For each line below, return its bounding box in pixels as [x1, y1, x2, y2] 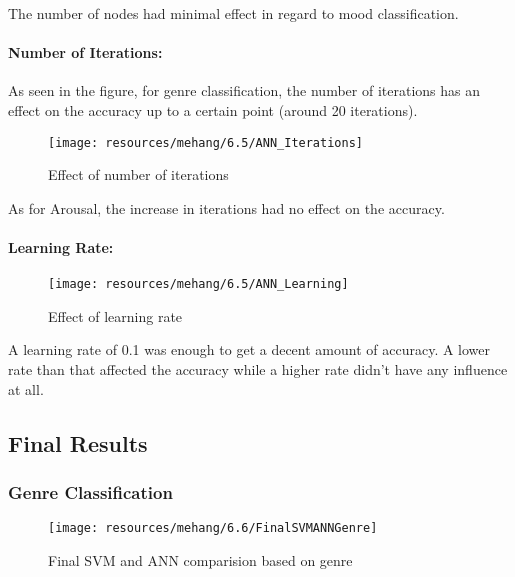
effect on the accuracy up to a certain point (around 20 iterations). [8, 99, 418, 120]
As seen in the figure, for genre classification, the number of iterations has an [8, 80, 480, 101]
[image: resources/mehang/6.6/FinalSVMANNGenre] [48, 521, 378, 536]
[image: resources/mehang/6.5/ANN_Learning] [48, 277, 349, 292]
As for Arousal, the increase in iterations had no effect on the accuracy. [8, 197, 445, 218]
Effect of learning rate [48, 305, 183, 326]
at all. [8, 378, 44, 399]
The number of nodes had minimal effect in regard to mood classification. [8, 3, 459, 23]
